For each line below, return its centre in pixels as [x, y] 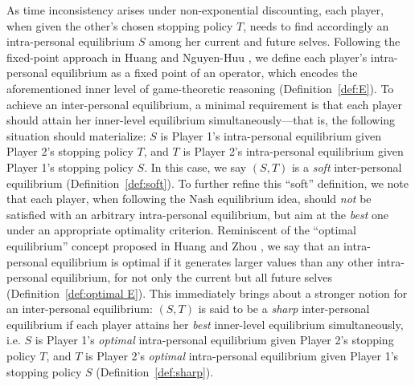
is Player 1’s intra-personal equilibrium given [271, 135]
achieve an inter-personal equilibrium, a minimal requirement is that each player [204, 104]
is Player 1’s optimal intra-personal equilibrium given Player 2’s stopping [214, 340]
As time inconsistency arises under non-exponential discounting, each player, [195, 10]
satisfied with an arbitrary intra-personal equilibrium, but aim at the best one [197, 214]
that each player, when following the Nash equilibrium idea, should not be [189, 199]
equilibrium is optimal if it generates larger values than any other [212, 261]
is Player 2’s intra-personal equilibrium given [293, 151]
